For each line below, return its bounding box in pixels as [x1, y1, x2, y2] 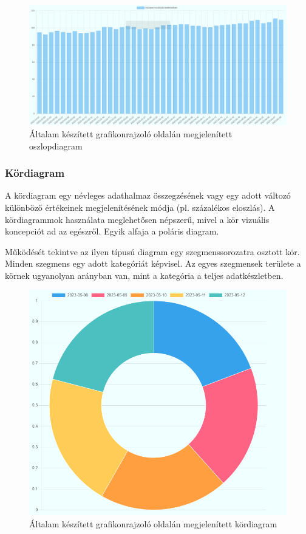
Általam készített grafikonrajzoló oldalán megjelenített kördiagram [29, 517, 277, 530]
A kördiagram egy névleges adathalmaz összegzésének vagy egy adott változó [5, 189, 291, 202]
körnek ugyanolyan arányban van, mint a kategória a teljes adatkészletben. [5, 269, 284, 281]
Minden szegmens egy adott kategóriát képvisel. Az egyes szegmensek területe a [5, 257, 301, 270]
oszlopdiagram [29, 139, 83, 152]
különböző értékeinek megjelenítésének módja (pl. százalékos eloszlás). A [5, 200, 275, 213]
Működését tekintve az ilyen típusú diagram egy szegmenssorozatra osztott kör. [5, 245, 300, 258]
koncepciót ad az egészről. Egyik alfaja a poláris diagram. [5, 225, 219, 238]
